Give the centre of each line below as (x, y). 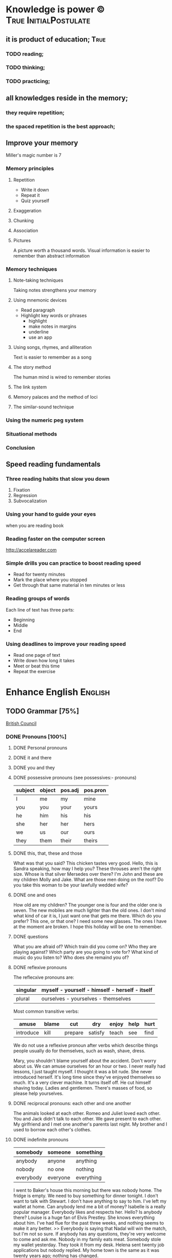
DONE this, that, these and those (48, 853)
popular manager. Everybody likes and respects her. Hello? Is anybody (88, 1212)
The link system (30, 387)
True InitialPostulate (48, 20)
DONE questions (30, 937)
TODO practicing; (28, 82)
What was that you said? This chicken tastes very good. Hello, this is (85, 863)
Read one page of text (37, 655)
